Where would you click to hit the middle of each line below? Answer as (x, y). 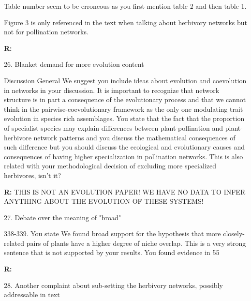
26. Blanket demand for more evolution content (74, 64)
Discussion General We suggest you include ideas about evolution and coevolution (125, 80)
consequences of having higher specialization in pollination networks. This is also (124, 156)
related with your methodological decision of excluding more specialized (110, 166)
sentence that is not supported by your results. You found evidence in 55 (112, 252)
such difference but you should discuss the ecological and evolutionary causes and (124, 147)
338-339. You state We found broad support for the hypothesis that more (112, 233)
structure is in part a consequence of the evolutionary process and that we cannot (125, 99)
